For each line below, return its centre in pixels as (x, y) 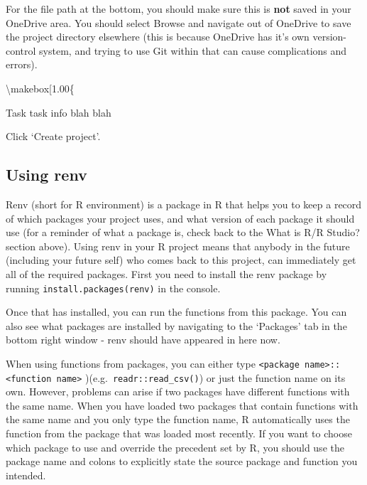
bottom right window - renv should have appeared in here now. (143, 340)
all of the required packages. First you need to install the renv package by (166, 273)
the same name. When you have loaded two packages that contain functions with (182, 405)
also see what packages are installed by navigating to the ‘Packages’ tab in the (176, 325)
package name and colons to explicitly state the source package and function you (182, 461)
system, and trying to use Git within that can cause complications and (193, 50)
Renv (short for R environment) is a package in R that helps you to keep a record (184, 204)
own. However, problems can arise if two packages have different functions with (178, 391)
